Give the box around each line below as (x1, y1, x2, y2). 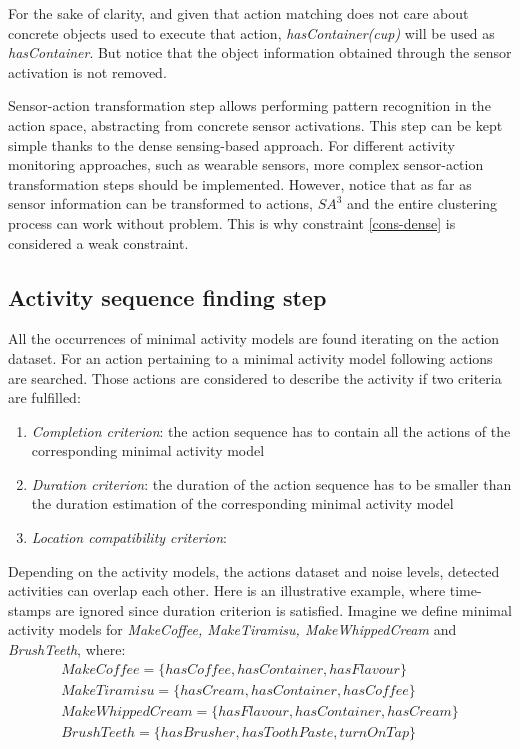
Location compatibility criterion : (31, 527, 227, 548)
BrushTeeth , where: (8, 639, 126, 660)
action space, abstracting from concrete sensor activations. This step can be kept (8, 114, 503, 135)
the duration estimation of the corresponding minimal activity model (31, 493, 454, 514)
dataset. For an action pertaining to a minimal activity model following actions (8, 347, 493, 368)
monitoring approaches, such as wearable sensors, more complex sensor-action (8, 154, 484, 175)
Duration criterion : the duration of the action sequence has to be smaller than (31, 473, 512, 494)
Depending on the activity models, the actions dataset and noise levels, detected (8, 560, 500, 581)
